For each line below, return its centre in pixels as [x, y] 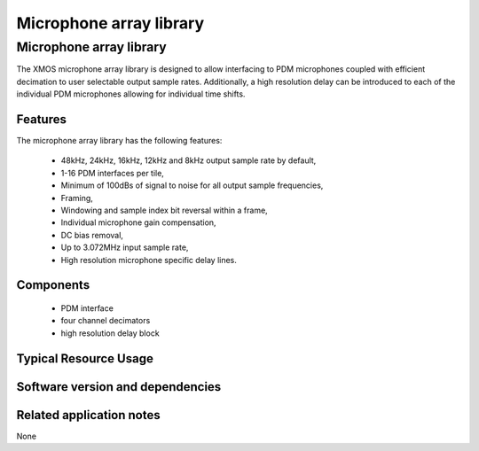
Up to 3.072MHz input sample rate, [125, 247]
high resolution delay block [110, 333]
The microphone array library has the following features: [119, 141]
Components [53, 285]
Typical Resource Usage [85, 358]
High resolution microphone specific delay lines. [149, 260]
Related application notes [88, 415]
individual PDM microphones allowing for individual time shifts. [131, 94]
